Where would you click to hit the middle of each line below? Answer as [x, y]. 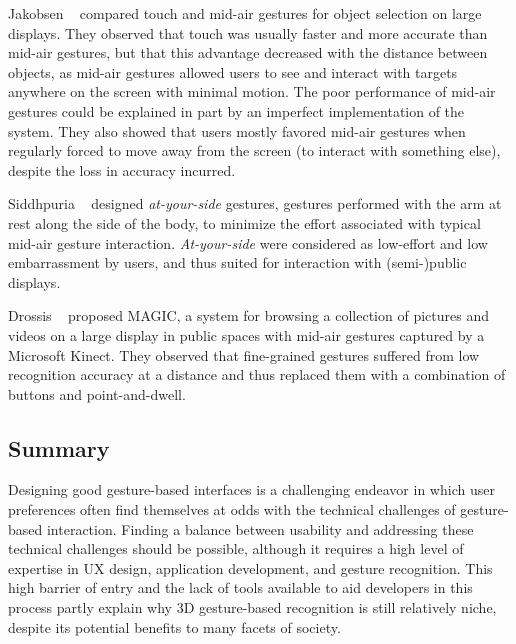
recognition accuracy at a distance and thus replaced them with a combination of [257, 374]
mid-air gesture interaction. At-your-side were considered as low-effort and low [248, 242]
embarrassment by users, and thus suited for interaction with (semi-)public [237, 262]
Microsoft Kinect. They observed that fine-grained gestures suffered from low [244, 354]
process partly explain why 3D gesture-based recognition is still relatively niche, [252, 607]
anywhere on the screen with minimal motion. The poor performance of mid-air [252, 91]
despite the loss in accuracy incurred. [122, 169]
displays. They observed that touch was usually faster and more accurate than [248, 32]
